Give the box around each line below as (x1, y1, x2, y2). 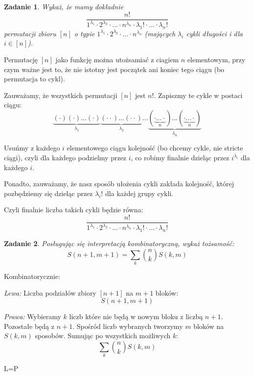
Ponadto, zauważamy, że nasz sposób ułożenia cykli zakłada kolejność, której (4, 178, 234, 189)
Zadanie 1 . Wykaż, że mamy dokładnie (4, 1, 123, 11)
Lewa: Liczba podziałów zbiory (4, 287, 96, 298)
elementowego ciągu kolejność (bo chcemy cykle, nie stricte (67, 143, 243, 153)
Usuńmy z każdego (4, 143, 60, 153)
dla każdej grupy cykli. (105, 188, 174, 198)
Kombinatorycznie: (4, 271, 60, 281)
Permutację (4, 54, 38, 64)
